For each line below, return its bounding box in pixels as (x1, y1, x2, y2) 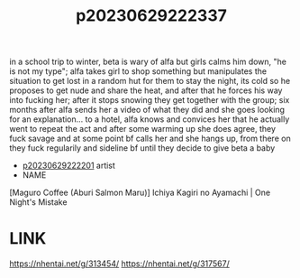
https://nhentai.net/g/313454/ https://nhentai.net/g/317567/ (9, 258, 230, 269)
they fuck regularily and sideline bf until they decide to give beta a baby (9, 143, 276, 153)
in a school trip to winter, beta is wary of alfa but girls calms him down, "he (9, 56, 286, 68)
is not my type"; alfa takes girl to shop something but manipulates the (9, 66, 268, 77)
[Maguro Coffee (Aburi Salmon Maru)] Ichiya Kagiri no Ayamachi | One (9, 187, 271, 199)
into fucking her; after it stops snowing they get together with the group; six (9, 95, 290, 106)
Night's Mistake (9, 197, 68, 208)
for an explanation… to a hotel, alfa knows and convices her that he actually (9, 114, 290, 125)
